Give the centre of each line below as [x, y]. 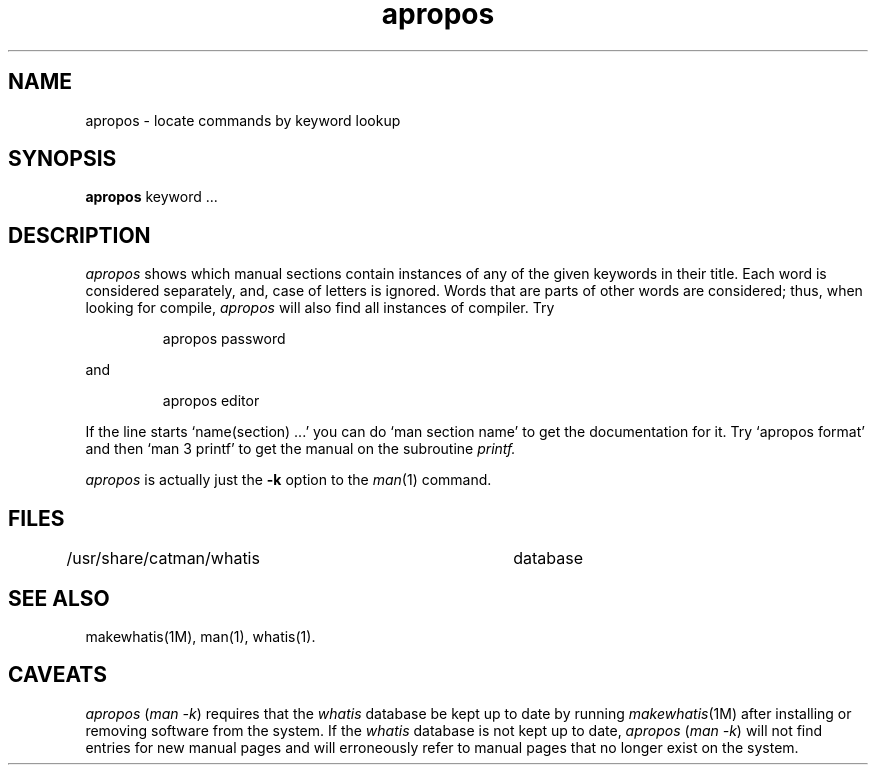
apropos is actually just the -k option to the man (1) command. [288, 480]
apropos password [224, 339]
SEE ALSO [59, 598]
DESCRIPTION [79, 235]
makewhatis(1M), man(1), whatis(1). [200, 636]
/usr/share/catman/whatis [163, 558]
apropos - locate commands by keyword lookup [243, 120]
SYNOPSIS [62, 159]
